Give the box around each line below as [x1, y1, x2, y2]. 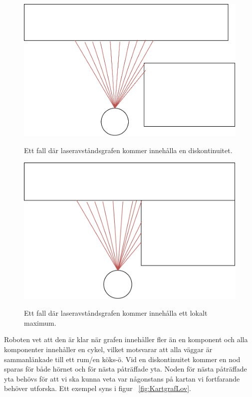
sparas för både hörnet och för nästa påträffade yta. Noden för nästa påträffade [4, 364, 247, 374]
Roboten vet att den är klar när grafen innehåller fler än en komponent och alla [4, 334, 248, 345]
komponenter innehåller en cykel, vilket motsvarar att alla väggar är [4, 344, 213, 355]
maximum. [24, 317, 56, 328]
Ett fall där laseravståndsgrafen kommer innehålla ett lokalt [24, 308, 208, 318]
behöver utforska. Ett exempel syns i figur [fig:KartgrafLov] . [4, 383, 191, 394]
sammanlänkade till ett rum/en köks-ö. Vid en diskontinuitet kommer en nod [4, 354, 241, 364]
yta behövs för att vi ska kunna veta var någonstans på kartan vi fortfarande [4, 373, 240, 384]
